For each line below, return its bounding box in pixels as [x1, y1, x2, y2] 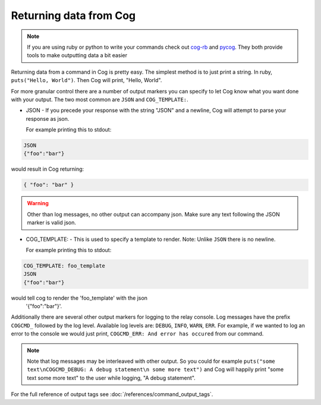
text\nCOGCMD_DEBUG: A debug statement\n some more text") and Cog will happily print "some [27, 366, 284, 373]
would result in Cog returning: [11, 165, 84, 172]
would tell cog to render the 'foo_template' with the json [11, 294, 148, 302]
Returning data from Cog [11, 9, 136, 22]
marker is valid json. [27, 219, 77, 226]
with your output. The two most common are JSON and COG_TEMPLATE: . [11, 96, 188, 103]
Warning [27, 200, 49, 207]
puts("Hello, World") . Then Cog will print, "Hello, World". [11, 77, 162, 84]
